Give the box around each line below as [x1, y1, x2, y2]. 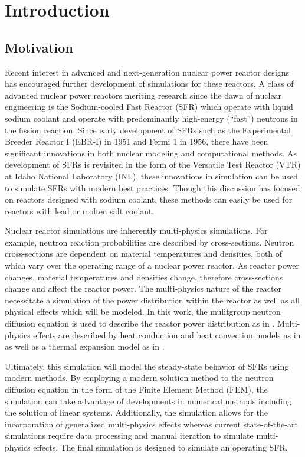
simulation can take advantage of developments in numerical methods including [5, 394, 291, 407]
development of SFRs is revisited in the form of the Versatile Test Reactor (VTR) [5, 158, 301, 171]
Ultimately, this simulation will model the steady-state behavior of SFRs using [5, 360, 289, 372]
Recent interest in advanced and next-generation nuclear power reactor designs [5, 66, 290, 78]
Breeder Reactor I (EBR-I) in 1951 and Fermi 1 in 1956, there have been [5, 135, 268, 148]
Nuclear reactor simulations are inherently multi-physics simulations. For [5, 224, 268, 237]
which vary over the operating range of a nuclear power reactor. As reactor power [5, 259, 300, 272]
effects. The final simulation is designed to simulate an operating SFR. [33, 440, 288, 453]
